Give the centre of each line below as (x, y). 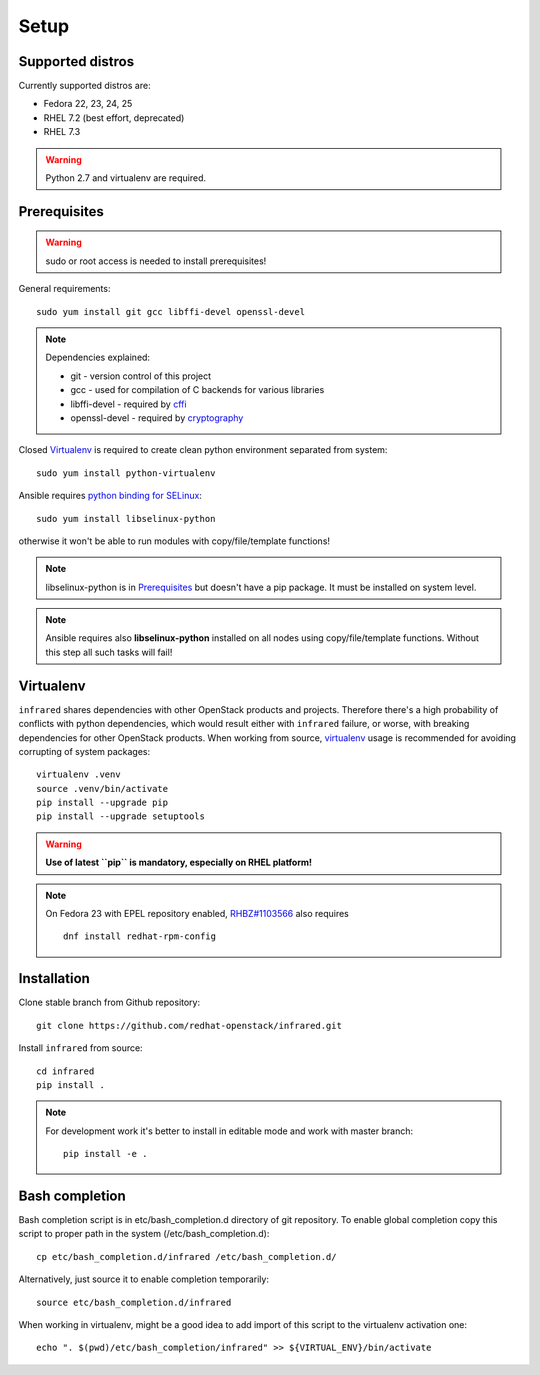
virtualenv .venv (78, 774)
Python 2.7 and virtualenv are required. (126, 178)
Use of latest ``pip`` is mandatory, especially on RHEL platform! (179, 862)
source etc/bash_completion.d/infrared (134, 1302)
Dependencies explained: (97, 357)
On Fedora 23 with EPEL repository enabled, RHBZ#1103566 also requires (197, 914)
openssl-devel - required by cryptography (157, 417)
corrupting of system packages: (84, 751)
